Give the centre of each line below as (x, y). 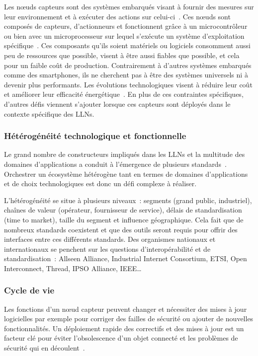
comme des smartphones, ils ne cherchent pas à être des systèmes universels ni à (126, 75)
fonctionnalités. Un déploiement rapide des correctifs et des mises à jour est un (124, 328)
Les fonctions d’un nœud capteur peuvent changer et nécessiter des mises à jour (126, 309)
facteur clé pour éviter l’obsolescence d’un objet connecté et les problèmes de (121, 338)
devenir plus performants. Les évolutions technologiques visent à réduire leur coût (128, 84)
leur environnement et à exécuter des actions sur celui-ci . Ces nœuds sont (117, 16)
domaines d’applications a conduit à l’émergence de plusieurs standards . (115, 164)
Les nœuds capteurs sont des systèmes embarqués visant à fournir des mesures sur (129, 6)
